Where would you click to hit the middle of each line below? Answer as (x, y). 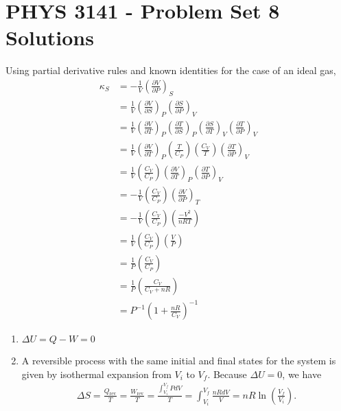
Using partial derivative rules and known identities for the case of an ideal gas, (171, 70)
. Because (227, 374)
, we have (302, 374)
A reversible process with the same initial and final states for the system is (179, 361)
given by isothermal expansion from (96, 374)
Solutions (50, 37)
